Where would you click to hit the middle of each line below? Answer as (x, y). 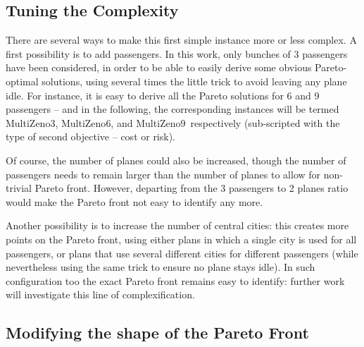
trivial (19, 188)
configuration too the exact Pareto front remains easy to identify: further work (175, 280)
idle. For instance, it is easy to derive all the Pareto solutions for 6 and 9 (163, 95)
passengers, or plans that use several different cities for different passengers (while (182, 253)
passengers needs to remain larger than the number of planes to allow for (163, 174)
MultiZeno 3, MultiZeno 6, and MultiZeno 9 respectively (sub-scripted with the (173, 122)
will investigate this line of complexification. (100, 294)
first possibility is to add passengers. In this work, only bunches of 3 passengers (177, 53)
